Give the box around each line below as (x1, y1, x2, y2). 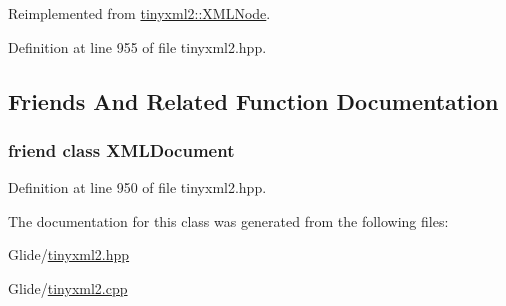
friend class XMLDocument (8, 137, 235, 162)
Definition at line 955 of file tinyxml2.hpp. (8, 36, 267, 57)
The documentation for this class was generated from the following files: (8, 210, 449, 231)
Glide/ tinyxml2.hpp (8, 244, 130, 265)
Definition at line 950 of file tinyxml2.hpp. (8, 177, 267, 198)
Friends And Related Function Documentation (8, 85, 499, 116)
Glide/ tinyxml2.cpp (8, 277, 128, 298)
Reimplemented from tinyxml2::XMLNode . (8, 3, 271, 23)
